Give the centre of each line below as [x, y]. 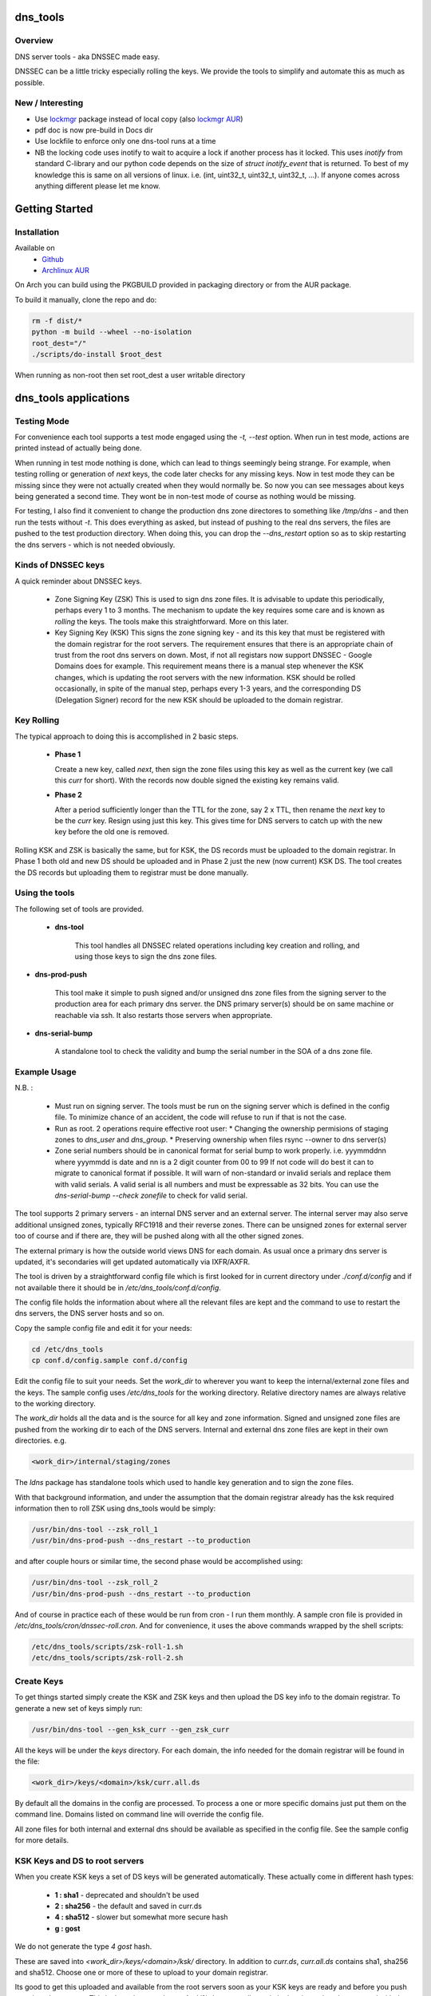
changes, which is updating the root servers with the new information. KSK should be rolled [205, 677]
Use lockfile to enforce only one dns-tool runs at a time [125, 141]
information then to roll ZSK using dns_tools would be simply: [115, 1508]
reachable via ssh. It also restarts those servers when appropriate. [164, 1015]
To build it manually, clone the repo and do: [86, 299]
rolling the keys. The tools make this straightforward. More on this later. [172, 621]
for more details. [42, 1840]
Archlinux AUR [65, 270]
